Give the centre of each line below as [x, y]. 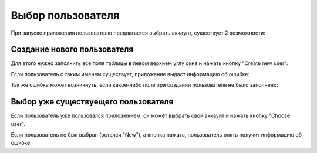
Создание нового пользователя [72, 50]
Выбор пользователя [65, 15]
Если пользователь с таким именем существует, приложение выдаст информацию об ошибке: [130, 74]
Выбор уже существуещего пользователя [92, 102]
